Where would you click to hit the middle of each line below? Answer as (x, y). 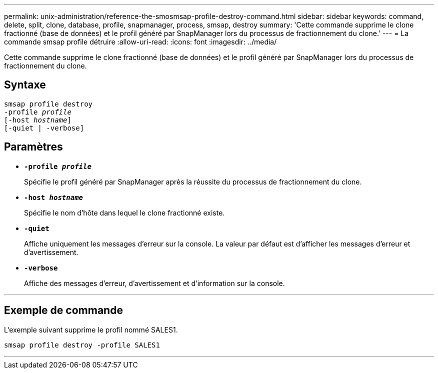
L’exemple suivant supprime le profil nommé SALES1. (91, 329)
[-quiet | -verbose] (44, 128)
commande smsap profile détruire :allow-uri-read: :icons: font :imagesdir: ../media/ (140, 42)
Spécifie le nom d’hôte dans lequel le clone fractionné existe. (124, 212)
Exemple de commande (63, 310)
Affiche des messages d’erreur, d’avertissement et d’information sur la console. (154, 283)
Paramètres (33, 147)
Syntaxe (25, 85)
